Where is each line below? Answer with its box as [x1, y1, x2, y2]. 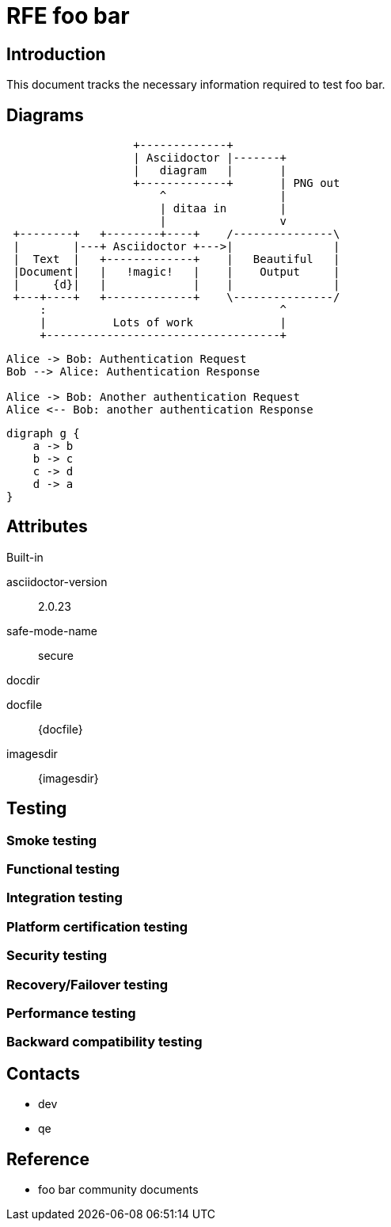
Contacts [6, 1063, 81, 1084]
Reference [6, 1149, 89, 1169]
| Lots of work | [40, 316, 287, 330]
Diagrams [6, 105, 84, 125]
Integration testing [6, 890, 123, 906]
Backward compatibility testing [6, 1034, 203, 1050]
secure [38, 648, 74, 662]
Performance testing [6, 1004, 136, 1021]
